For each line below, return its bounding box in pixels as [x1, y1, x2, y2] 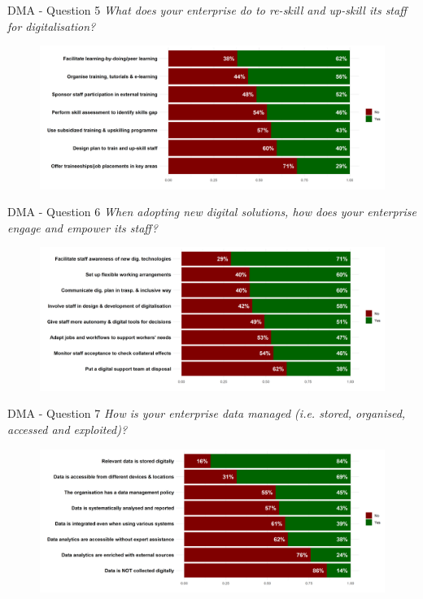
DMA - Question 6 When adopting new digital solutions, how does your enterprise [7, 203, 417, 220]
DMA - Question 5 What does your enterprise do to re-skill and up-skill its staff [7, 2, 407, 18]
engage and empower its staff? [7, 219, 158, 236]
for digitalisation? [7, 17, 96, 34]
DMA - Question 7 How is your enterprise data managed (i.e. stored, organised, [7, 405, 406, 422]
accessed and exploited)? [7, 420, 128, 437]
